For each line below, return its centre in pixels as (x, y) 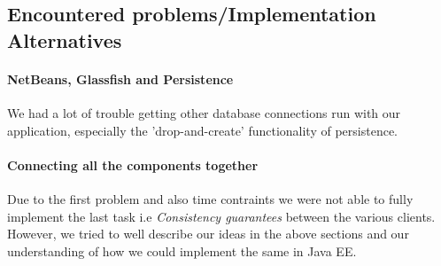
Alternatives (65, 39)
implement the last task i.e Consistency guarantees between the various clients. (221, 216)
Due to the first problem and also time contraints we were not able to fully (210, 198)
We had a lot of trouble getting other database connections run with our (204, 112)
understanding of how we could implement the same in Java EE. (182, 250)
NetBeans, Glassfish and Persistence (120, 78)
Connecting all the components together (133, 164)
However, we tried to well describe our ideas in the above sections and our (208, 234)
